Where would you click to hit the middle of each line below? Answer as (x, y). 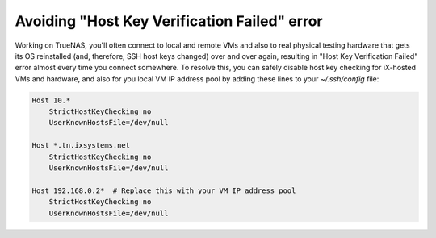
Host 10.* (51, 100)
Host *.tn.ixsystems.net (81, 146)
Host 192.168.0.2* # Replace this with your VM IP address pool (164, 190)
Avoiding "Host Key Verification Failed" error (169, 21)
